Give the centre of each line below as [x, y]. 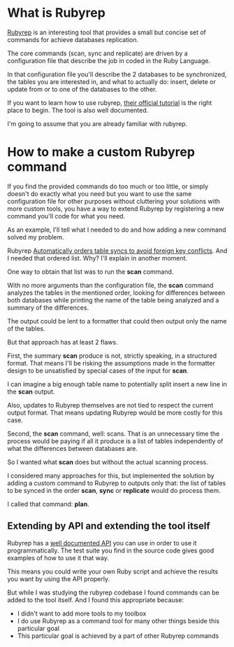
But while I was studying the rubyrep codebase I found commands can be [114, 592]
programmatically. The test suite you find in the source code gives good [111, 550]
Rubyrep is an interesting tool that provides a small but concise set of [107, 32]
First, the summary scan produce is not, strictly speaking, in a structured [112, 356]
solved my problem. [36, 237]
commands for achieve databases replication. [73, 39]
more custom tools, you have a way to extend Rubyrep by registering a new [116, 209]
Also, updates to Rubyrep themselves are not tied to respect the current [110, 405]
